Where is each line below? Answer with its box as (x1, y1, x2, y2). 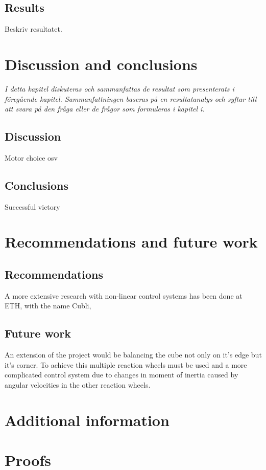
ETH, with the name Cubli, (5, 300, 91, 311)
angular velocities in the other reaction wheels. (5, 379, 151, 390)
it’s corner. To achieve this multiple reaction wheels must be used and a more (5, 359, 247, 370)
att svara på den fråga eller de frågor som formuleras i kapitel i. (5, 103, 205, 114)
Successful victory (5, 201, 60, 212)
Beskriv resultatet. (5, 24, 62, 34)
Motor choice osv (5, 152, 58, 163)
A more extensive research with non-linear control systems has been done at (5, 290, 243, 301)
